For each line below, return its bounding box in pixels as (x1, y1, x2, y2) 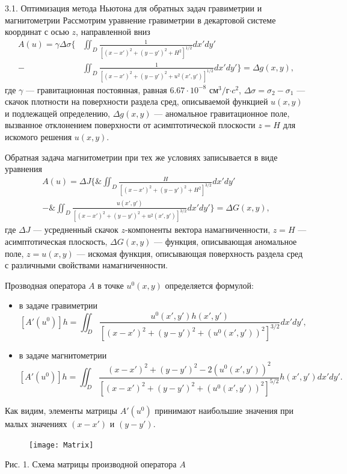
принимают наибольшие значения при (155, 404, 293, 416)
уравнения (5, 162, 42, 175)
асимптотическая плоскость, (5, 235, 108, 248)
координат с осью (5, 25, 69, 38)
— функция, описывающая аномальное (154, 235, 297, 248)
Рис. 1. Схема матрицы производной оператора (5, 458, 177, 470)
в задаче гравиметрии (19, 299, 97, 312)
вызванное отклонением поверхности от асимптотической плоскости (5, 118, 256, 131)
